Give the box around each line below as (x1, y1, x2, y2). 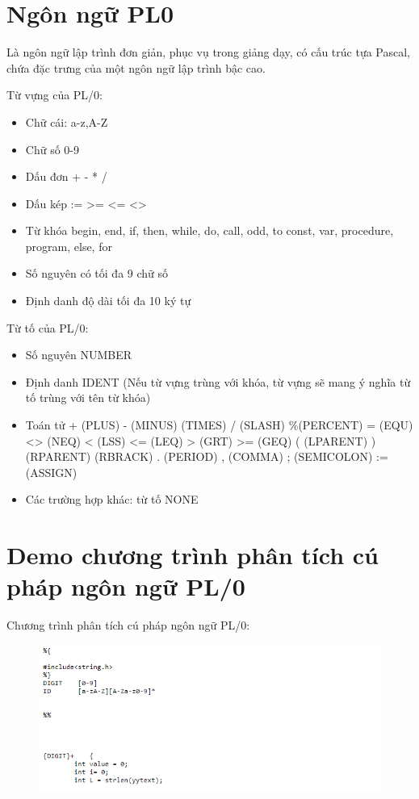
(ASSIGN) (25, 463, 78, 480)
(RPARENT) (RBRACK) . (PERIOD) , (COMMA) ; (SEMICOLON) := (25, 448, 388, 465)
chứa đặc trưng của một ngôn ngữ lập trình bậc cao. (6, 59, 266, 76)
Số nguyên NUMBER (25, 346, 132, 363)
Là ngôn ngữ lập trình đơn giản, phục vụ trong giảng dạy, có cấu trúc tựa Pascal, (6, 44, 410, 61)
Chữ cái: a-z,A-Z (25, 113, 108, 130)
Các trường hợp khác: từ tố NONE (25, 491, 199, 508)
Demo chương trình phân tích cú (6, 538, 379, 571)
